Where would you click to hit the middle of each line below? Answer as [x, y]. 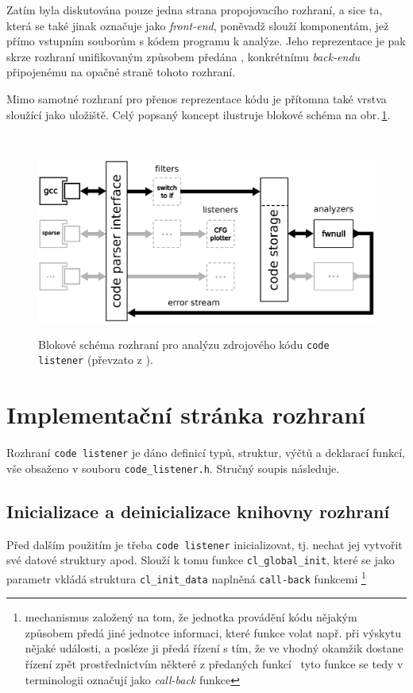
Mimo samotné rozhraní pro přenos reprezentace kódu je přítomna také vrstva [197, 98]
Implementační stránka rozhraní [186, 414]
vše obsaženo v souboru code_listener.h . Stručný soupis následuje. [173, 468]
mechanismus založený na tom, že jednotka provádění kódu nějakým [191, 617]
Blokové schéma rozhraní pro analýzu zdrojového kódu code [184, 344]
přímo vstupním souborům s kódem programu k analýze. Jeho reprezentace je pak [206, 41]
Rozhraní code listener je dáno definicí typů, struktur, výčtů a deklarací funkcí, [206, 453]
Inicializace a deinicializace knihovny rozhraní [198, 511]
